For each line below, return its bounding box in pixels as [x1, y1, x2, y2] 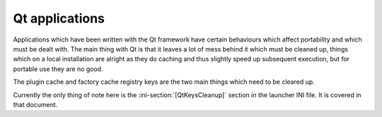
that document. [13, 100, 58, 109]
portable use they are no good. [13, 64, 103, 73]
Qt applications [13, 11, 105, 26]
